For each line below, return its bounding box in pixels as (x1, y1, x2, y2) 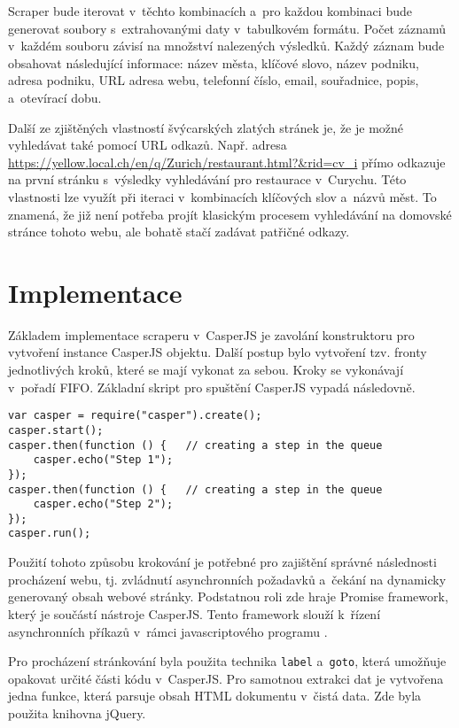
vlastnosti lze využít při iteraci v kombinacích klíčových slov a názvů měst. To (8, 187, 437, 205)
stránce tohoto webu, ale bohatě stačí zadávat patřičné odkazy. (8, 222, 350, 241)
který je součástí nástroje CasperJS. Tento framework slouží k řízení (8, 604, 381, 623)
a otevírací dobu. (8, 88, 102, 106)
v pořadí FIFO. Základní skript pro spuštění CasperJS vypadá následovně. (8, 377, 416, 396)
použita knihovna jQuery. (8, 703, 146, 722)
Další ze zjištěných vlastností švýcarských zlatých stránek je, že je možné (8, 118, 404, 136)
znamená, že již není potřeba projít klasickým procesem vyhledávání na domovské (8, 205, 452, 223)
